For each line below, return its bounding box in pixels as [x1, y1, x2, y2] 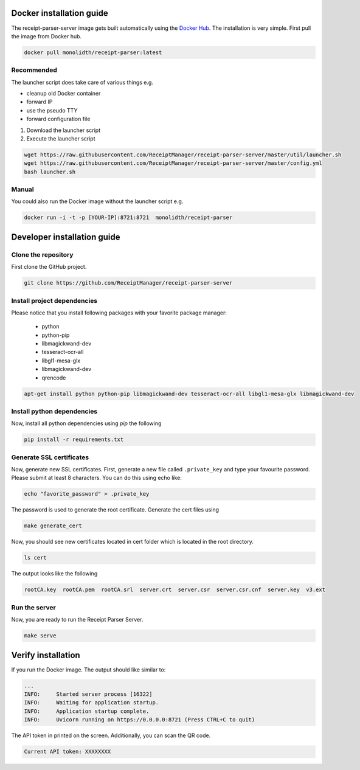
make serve [24, 633, 57, 639]
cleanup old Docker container [26, 90, 101, 97]
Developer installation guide [11, 232, 121, 242]
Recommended [11, 66, 58, 74]
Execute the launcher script [26, 134, 95, 142]
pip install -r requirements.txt [24, 436, 124, 443]
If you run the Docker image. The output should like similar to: [11, 666, 166, 673]
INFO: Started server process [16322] [24, 690, 153, 698]
